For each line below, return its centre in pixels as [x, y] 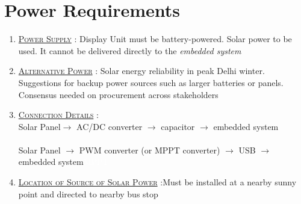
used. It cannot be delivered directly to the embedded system [130, 50]
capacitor [178, 126]
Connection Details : [58, 115]
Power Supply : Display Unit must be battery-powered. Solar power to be [155, 39]
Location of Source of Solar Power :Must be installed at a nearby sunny [157, 182]
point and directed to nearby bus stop [88, 193]
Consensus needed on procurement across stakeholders [118, 94]
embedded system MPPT [64, 162]
